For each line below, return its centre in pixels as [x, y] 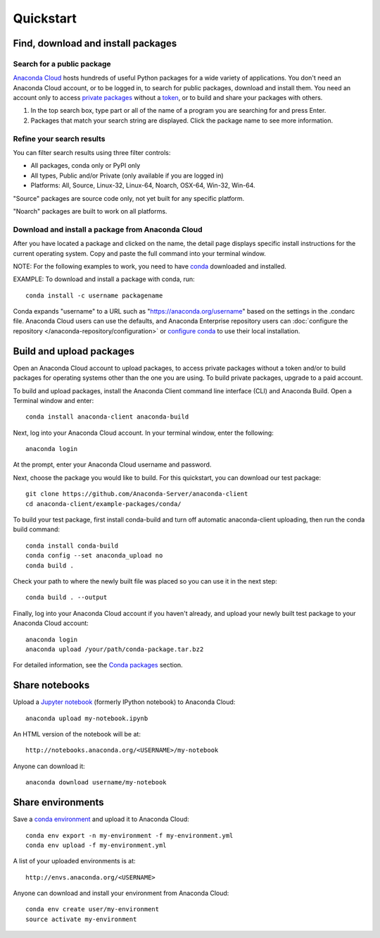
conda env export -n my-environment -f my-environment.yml [129, 835]
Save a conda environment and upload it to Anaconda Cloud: [101, 819]
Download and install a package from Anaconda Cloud [108, 229]
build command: [36, 529]
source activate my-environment [81, 919]
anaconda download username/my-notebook [96, 783]
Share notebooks [51, 685]
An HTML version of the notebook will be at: [77, 734]
